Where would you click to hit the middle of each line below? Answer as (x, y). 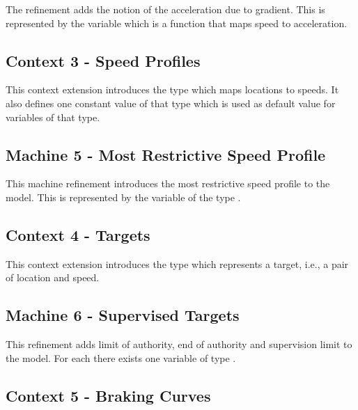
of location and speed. (53, 277)
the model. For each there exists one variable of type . (121, 357)
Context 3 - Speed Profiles (103, 60)
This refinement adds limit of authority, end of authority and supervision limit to (179, 344)
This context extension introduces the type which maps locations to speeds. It (172, 89)
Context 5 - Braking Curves (108, 395)
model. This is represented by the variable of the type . (123, 197)
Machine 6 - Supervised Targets (123, 315)
